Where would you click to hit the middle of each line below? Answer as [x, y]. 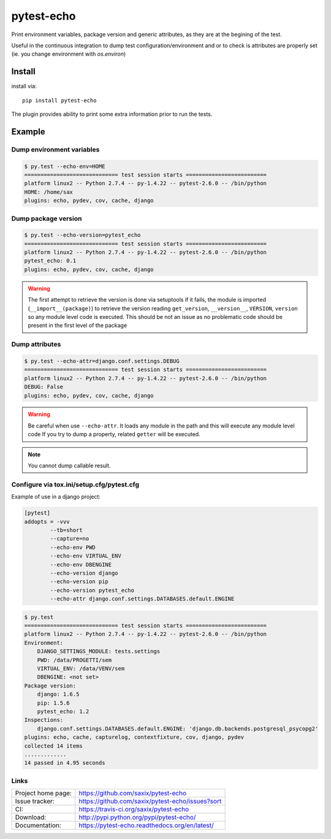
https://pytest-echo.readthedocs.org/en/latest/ [146, 826]
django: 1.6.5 [58, 694]
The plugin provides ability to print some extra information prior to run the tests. [112, 114]
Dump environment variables [55, 149]
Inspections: [44, 720]
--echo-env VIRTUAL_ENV [86, 556]
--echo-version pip [79, 582]
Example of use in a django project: [56, 497]
